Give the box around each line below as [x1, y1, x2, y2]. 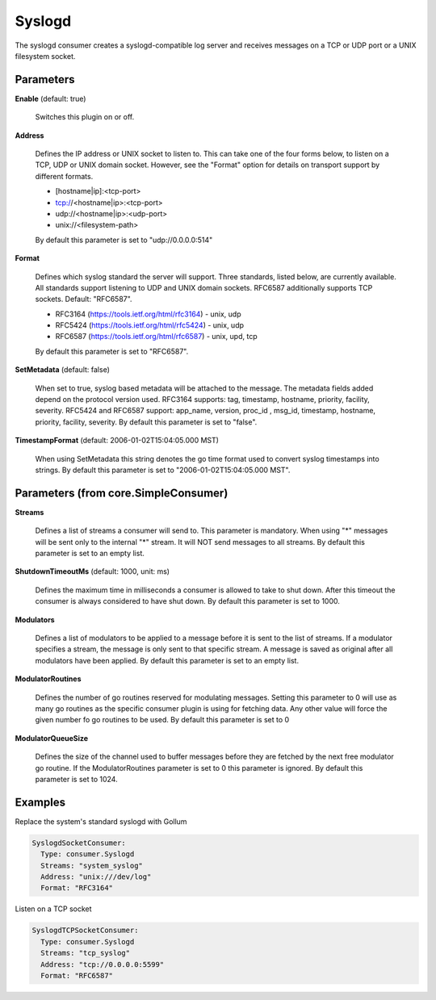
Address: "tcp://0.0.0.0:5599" [40, 960, 165, 969]
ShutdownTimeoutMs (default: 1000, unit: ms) [15, 567, 170, 576]
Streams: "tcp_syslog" [40, 948, 131, 958]
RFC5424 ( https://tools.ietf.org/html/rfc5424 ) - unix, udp [55, 320, 245, 330]
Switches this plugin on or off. [35, 112, 135, 122]
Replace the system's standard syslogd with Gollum [15, 816, 187, 826]
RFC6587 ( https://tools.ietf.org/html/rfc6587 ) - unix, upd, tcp [55, 332, 258, 341]
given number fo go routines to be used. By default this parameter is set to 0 [35, 715, 290, 725]
